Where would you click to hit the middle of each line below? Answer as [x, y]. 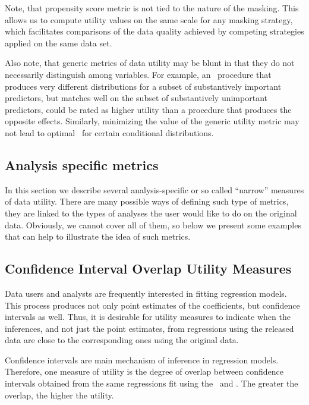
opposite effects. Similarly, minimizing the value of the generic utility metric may [152, 121]
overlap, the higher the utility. [59, 395]
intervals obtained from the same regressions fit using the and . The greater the [152, 383]
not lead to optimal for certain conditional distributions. [109, 132]
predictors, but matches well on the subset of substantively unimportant [136, 98]
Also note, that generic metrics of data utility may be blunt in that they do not [150, 63]
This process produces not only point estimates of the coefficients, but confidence [152, 305]
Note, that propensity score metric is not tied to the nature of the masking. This [152, 8]
